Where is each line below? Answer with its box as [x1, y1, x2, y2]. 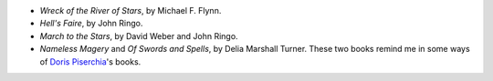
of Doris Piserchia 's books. [39, 56, 142, 67]
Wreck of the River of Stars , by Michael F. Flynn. [39, 5, 222, 15]
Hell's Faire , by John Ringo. [39, 18, 143, 29]
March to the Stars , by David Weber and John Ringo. [39, 30, 238, 41]
